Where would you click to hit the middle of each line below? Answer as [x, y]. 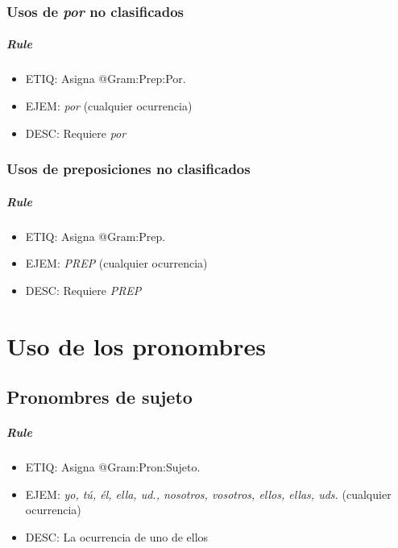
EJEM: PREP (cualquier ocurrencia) [116, 263]
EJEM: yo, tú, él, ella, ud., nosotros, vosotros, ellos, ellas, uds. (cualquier [208, 494]
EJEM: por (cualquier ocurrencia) [109, 106]
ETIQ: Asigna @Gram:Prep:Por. [106, 79]
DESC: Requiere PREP [83, 290]
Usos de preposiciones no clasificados [129, 169]
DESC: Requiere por [76, 133]
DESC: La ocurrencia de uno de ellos [117, 536]
